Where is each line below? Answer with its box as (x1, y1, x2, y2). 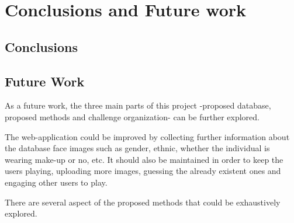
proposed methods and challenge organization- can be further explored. (5, 110, 260, 123)
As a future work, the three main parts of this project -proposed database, (5, 99, 271, 111)
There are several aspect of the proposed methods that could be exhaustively (5, 196, 281, 208)
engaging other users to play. (5, 176, 108, 188)
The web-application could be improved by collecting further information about (5, 130, 290, 142)
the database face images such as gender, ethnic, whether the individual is (5, 142, 270, 154)
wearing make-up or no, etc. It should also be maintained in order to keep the (5, 153, 283, 165)
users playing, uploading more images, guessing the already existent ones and (5, 165, 281, 177)
